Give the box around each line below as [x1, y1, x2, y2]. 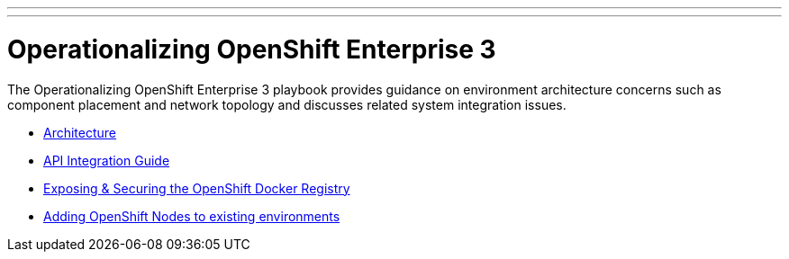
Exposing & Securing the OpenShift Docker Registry [43, 180, 350, 196]
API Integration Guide [43, 152, 170, 168]
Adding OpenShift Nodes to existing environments [43, 208, 340, 224]
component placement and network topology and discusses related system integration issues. [7, 96, 567, 112]
